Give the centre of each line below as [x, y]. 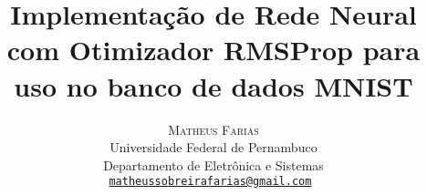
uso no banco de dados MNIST [213, 85]
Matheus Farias [213, 129]
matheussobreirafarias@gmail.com [210, 182]
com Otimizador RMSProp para [213, 50]
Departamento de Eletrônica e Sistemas [213, 164]
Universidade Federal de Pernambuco [213, 147]
